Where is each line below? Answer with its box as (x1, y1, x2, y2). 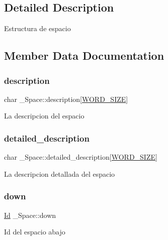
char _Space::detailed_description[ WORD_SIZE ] (4, 152, 157, 162)
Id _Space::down (4, 209, 56, 220)
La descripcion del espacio (4, 110, 85, 121)
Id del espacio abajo (4, 226, 65, 237)
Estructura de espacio (4, 23, 71, 34)
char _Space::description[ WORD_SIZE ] (4, 93, 128, 104)
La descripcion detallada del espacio (4, 168, 115, 179)
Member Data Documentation (4, 48, 164, 63)
